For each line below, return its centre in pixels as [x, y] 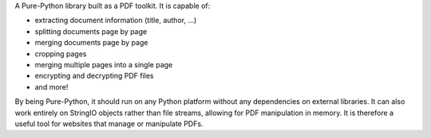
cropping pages [61, 54]
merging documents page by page [91, 43]
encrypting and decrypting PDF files [94, 76]
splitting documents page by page [91, 31]
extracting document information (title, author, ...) [116, 21]
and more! [51, 86]
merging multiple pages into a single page [104, 64]
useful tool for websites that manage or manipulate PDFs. [109, 124]
